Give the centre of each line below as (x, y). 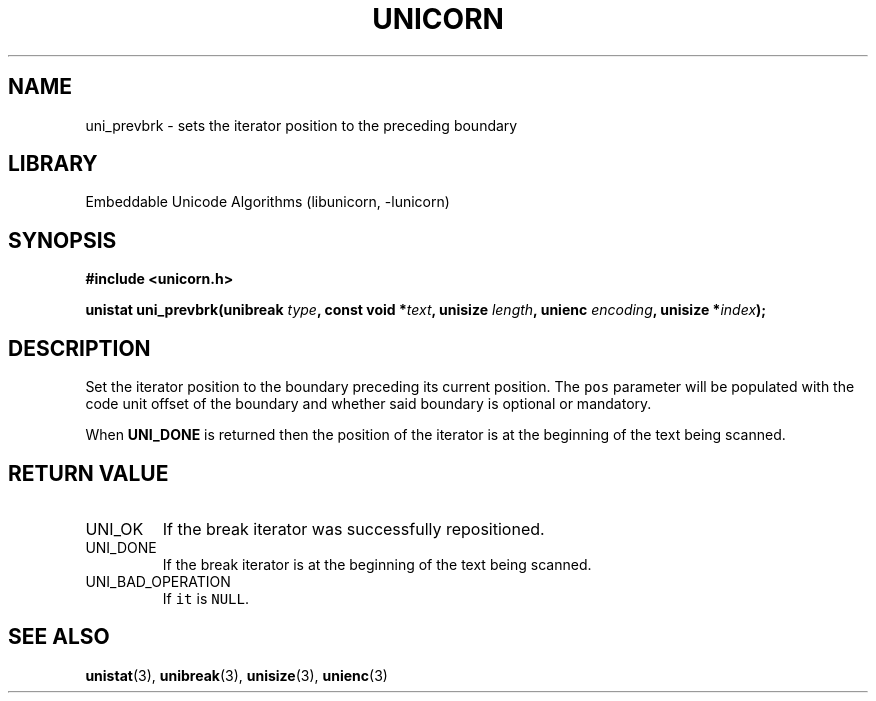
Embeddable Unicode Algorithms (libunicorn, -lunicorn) (267, 202)
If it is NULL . (205, 598)
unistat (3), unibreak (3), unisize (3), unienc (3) (236, 675)
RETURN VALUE (88, 473)
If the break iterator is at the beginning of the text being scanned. (377, 564)
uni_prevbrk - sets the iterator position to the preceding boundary (301, 125)
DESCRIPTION (79, 348)
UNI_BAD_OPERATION (158, 581)
